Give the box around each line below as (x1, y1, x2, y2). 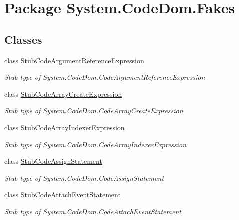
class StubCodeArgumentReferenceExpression (4, 55, 144, 65)
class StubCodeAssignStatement (4, 156, 102, 166)
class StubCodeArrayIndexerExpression (4, 122, 125, 132)
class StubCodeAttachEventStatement (4, 189, 121, 200)
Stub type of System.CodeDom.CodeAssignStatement (4, 172, 164, 183)
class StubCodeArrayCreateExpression (4, 88, 122, 99)
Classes (4, 31, 42, 47)
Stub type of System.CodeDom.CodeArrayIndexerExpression (4, 139, 187, 149)
